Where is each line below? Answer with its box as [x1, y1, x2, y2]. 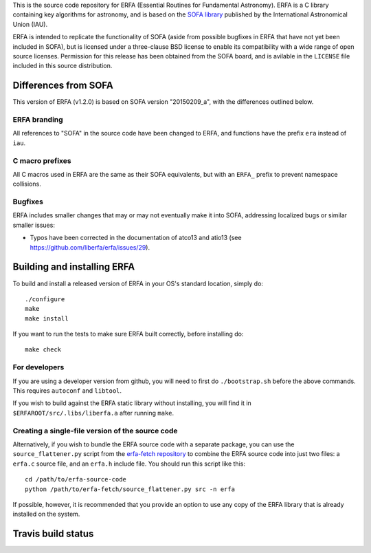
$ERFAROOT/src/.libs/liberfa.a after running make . [12, 409, 175, 417]
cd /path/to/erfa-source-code [25, 475, 127, 484]
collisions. [12, 180, 41, 188]
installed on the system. [12, 510, 80, 519]
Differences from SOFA [12, 80, 113, 91]
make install [25, 314, 69, 323]
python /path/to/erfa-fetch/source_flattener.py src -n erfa [25, 485, 235, 493]
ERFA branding [12, 115, 63, 124]
